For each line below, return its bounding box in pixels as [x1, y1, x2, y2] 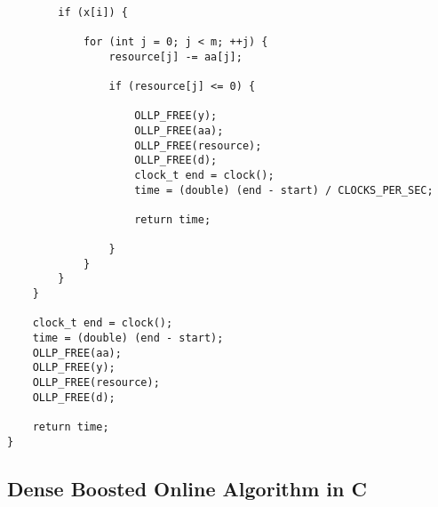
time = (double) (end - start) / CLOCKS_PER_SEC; [134, 183, 434, 197]
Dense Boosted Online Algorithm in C [7, 474, 367, 502]
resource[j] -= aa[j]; [108, 50, 243, 63]
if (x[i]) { [58, 5, 129, 19]
